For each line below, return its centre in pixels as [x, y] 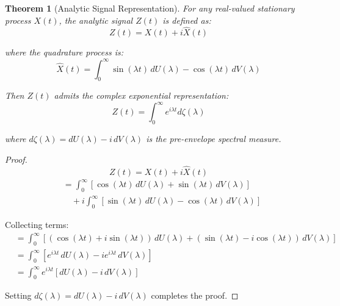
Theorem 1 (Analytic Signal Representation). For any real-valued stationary [150, 8]
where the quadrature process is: [64, 52]
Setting [18, 295]
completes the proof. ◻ [195, 295]
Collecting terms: [37, 225]
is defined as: [187, 20]
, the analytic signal [96, 20]
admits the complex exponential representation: [141, 95]
